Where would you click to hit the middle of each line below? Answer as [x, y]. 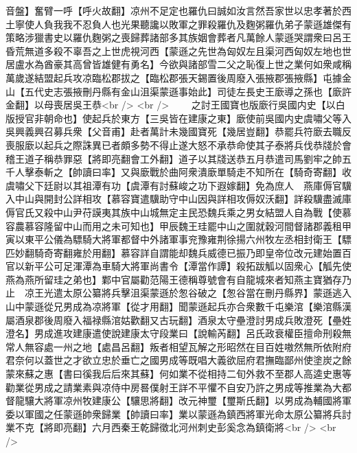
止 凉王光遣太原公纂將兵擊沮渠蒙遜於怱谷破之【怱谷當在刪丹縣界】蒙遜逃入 [178, 293]
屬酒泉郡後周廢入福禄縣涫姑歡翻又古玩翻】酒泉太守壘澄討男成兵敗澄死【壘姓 [178, 320]
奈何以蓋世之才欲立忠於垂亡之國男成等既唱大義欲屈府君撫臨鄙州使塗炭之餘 [183, 360]
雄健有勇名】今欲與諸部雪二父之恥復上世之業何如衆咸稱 [226, 64]
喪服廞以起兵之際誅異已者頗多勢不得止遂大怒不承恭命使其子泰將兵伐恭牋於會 [178, 144]
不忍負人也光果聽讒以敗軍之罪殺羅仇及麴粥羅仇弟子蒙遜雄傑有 [212, 24]
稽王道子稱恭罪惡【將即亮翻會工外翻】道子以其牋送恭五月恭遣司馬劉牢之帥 [174, 158]
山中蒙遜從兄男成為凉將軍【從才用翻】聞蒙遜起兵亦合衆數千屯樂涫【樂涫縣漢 [178, 306]
